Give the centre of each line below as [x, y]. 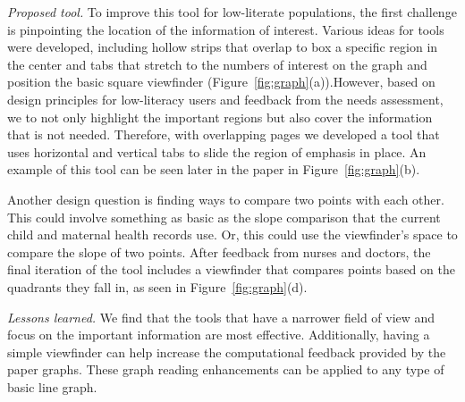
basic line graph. [52, 386]
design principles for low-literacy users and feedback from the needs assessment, [225, 99]
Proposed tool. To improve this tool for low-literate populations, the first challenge [232, 12]
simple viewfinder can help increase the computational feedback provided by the [227, 352]
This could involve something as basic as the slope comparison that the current [224, 217]
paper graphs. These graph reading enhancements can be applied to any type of [226, 369]
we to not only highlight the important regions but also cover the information [220, 117]
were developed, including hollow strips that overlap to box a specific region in [223, 47]
